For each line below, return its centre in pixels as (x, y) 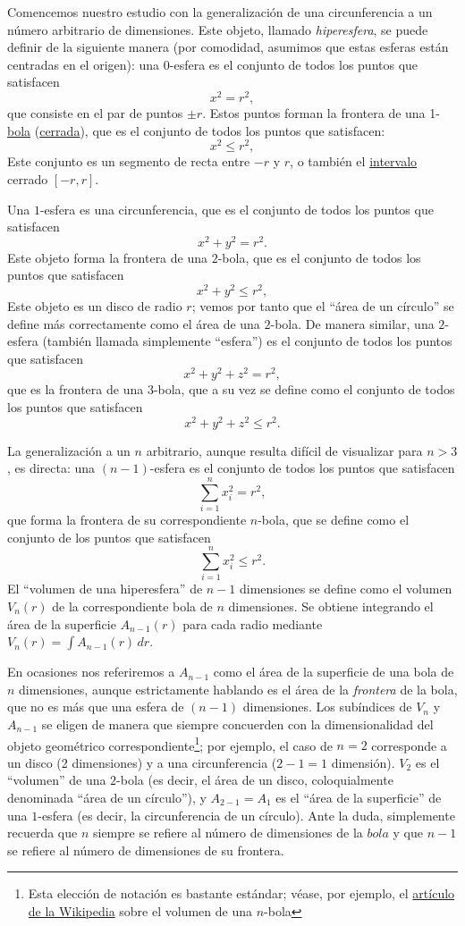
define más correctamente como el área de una (134, 323)
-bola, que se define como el (334, 520)
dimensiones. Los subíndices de (327, 707)
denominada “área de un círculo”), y (107, 797)
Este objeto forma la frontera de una (108, 257)
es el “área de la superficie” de (359, 797)
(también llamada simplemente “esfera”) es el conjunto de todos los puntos (247, 341)
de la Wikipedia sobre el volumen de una (140, 910)
